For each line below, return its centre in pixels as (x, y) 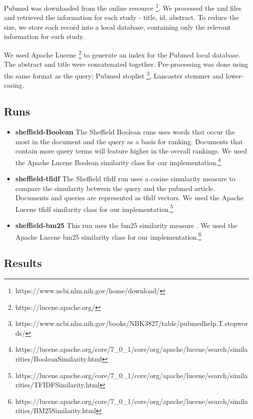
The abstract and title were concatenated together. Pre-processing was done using (126, 64)
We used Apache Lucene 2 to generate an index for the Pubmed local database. (122, 54)
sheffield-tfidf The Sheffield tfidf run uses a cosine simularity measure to (125, 178)
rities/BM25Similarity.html (56, 410)
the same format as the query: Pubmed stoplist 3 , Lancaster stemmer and (114, 75)
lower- (235, 75)
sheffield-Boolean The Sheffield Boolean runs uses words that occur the (125, 131)
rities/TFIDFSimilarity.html (57, 385)
